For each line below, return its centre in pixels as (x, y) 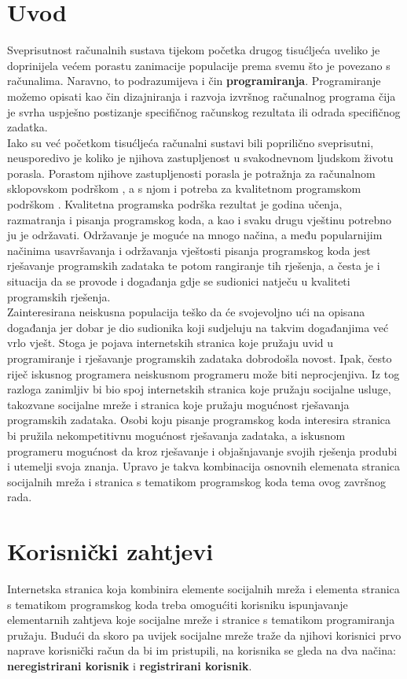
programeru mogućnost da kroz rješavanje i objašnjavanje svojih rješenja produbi (202, 450)
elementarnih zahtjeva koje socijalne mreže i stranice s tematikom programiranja (201, 620)
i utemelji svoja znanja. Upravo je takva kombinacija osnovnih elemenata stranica (204, 466)
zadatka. (27, 127)
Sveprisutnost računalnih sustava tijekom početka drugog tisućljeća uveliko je (194, 50)
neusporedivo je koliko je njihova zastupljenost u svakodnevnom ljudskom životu (200, 158)
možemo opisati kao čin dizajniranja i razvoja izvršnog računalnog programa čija (202, 96)
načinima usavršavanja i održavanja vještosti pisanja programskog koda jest (189, 250)
